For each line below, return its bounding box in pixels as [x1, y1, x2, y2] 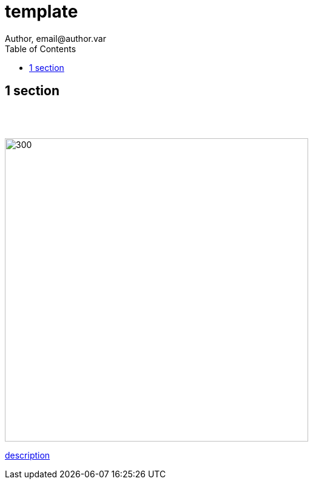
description [5, 449, 50, 460]
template [5, 1, 78, 22]
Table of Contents [5, 43, 76, 54]
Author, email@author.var [5, 33, 106, 44]
